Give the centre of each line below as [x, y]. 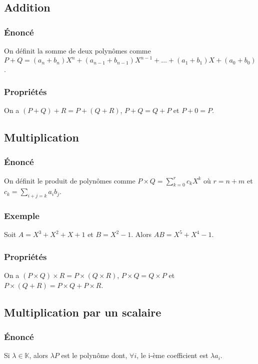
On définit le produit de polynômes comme [70, 180]
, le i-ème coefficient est [172, 355]
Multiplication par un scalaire [83, 312]
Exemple [22, 216]
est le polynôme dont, [94, 355]
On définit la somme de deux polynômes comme [77, 50]
